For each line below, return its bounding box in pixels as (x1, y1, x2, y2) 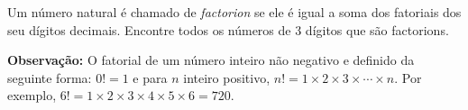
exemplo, (7, 86, 57, 105)
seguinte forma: (7, 68, 92, 87)
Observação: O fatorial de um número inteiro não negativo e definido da (7, 50, 415, 69)
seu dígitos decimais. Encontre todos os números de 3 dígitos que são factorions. (7, 20, 449, 39)
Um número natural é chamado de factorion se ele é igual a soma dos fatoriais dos (7, 3, 462, 21)
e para (133, 68, 168, 87)
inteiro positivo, (183, 68, 271, 87)
